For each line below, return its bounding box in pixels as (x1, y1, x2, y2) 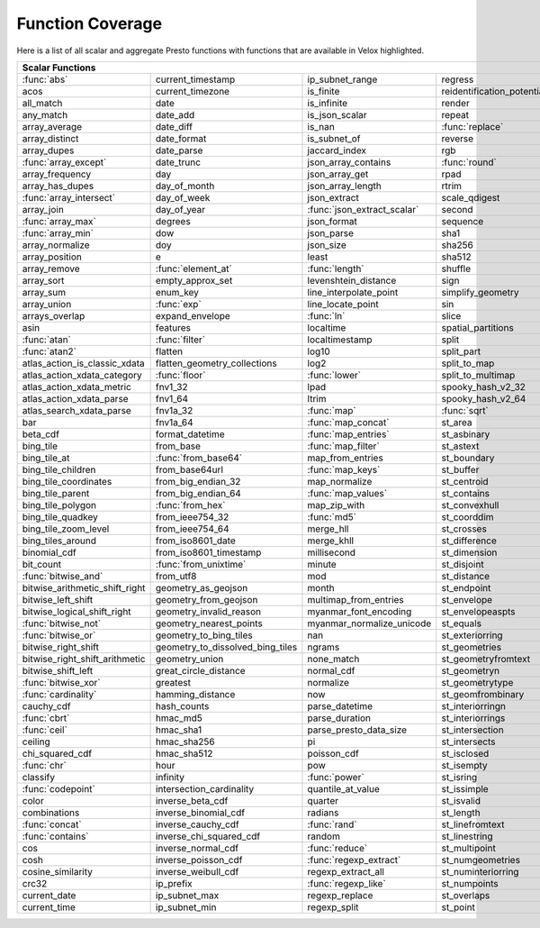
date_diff (155, 120, 193, 132)
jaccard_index (307, 144, 367, 157)
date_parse (155, 144, 203, 157)
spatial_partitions (441, 321, 515, 333)
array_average (22, 120, 83, 132)
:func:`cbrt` (22, 712, 70, 724)
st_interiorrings (441, 712, 506, 724)
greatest (155, 676, 191, 688)
